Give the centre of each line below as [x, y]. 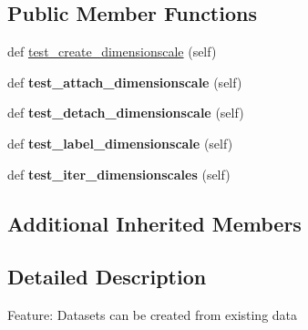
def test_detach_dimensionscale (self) [126, 113]
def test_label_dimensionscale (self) [120, 143]
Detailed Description [107, 277]
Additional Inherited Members [154, 223]
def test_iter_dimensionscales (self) [119, 174]
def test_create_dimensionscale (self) [112, 52]
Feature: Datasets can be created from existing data [153, 315]
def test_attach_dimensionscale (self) [125, 82]
